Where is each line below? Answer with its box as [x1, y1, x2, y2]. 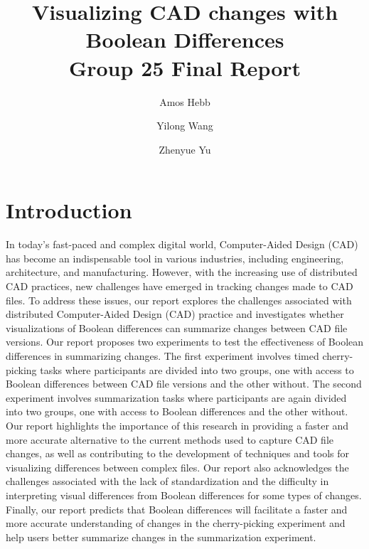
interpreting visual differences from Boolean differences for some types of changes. [6, 487, 362, 502]
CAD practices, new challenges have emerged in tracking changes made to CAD [6, 279, 353, 293]
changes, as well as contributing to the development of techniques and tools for [6, 446, 350, 461]
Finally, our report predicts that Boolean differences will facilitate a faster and [6, 501, 348, 516]
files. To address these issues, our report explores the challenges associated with [6, 292, 352, 307]
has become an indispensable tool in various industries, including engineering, [6, 250, 344, 265]
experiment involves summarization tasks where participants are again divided [6, 390, 347, 405]
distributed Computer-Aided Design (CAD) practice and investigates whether [6, 307, 344, 321]
